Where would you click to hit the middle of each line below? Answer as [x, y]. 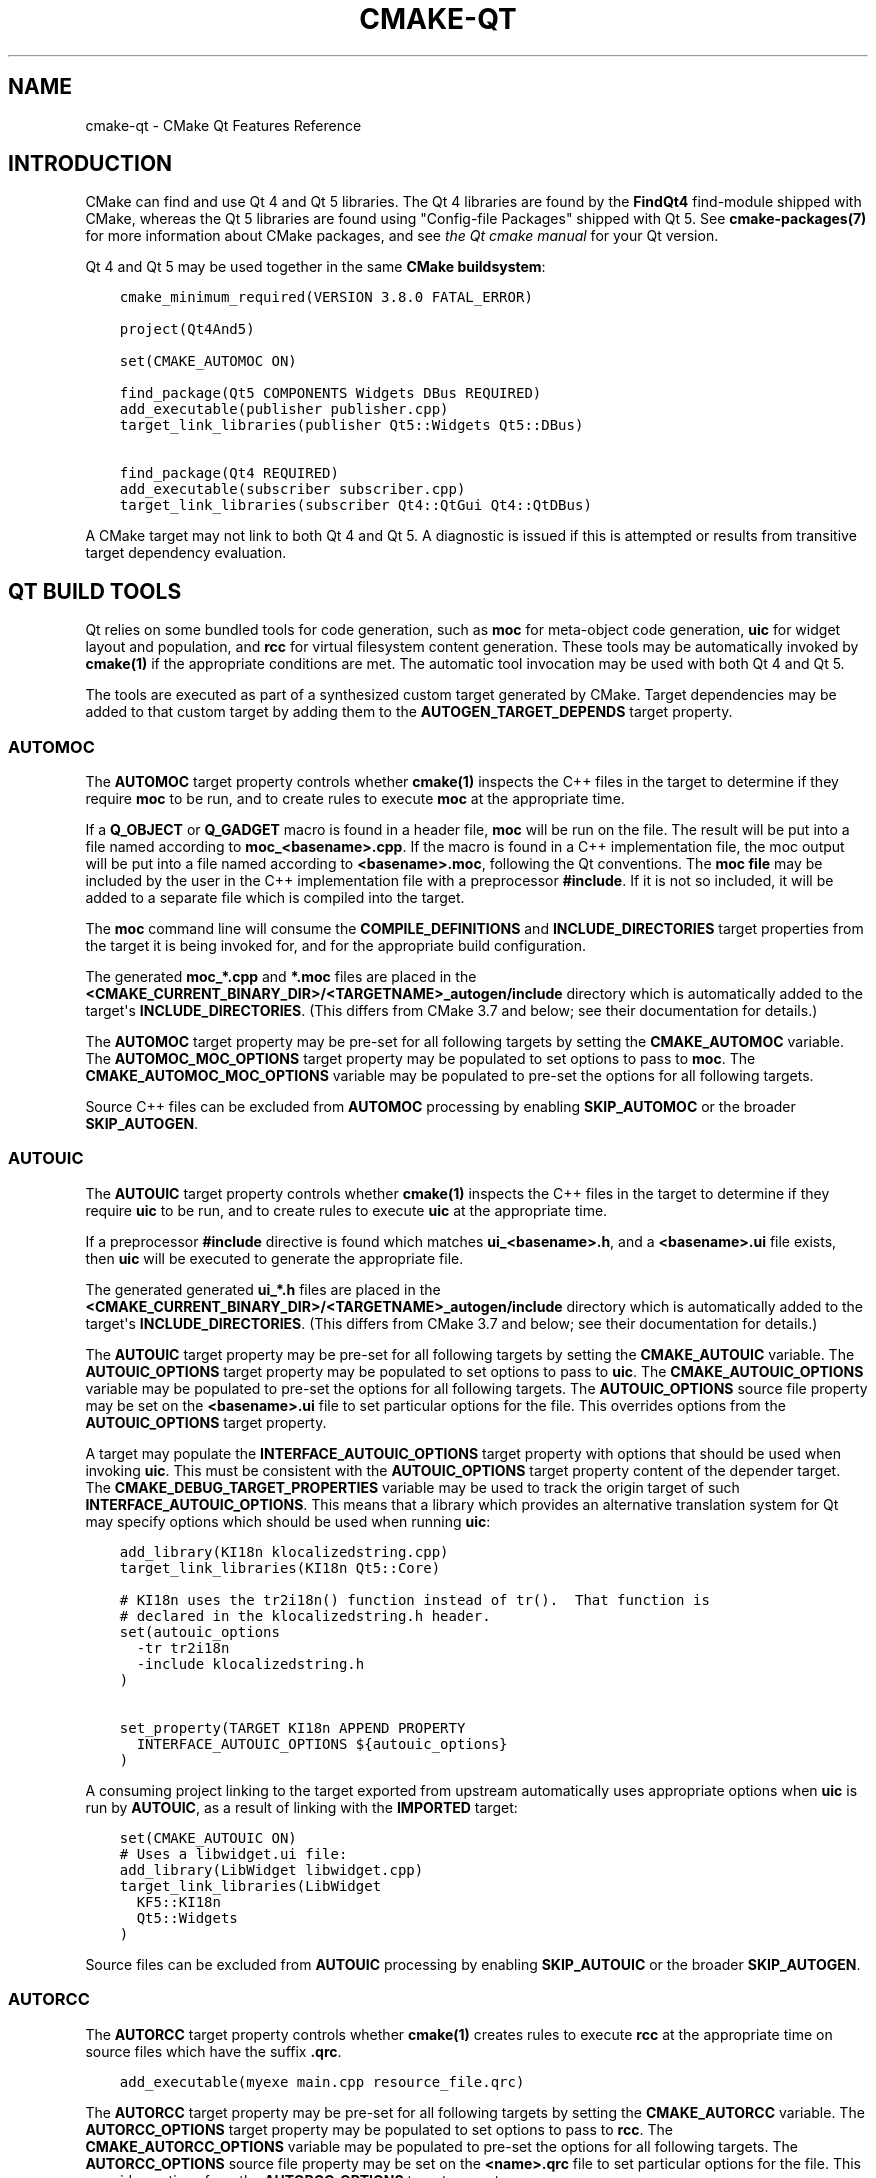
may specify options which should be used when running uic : [288, 1521]
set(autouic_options [199, 1631]
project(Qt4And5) [187, 329]
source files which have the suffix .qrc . [213, 2051]
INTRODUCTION [90, 164]
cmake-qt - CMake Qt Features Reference [223, 125]
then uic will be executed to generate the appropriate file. [274, 1258]
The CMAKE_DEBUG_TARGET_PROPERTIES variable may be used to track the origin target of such [412, 1487]
